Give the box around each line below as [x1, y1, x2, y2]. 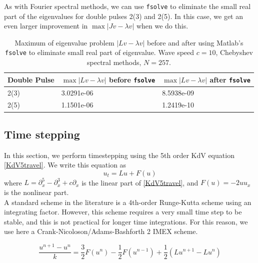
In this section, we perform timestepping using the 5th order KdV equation [4, 149, 234, 160]
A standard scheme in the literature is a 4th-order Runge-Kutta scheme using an [4, 196, 251, 207]
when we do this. [136, 20, 188, 31]
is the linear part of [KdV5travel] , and [81, 177, 198, 187]
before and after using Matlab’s [147, 37, 243, 47]
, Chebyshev [215, 47, 253, 57]
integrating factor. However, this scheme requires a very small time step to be [4, 206, 242, 217]
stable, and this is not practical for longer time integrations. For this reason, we [4, 216, 248, 226]
